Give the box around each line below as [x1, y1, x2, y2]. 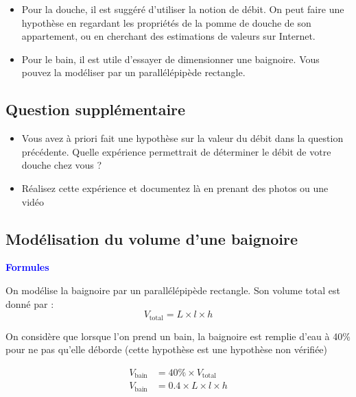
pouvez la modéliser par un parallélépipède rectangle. [21, 65, 246, 80]
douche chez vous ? [21, 158, 102, 172]
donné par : [5, 296, 54, 311]
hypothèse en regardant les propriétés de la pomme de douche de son [21, 15, 311, 29]
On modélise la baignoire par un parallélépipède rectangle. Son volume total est [5, 282, 340, 297]
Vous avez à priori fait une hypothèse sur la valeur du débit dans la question [21, 131, 344, 145]
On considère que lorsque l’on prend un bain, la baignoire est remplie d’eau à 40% [5, 328, 351, 343]
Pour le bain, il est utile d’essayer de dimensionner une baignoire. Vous [21, 51, 320, 66]
